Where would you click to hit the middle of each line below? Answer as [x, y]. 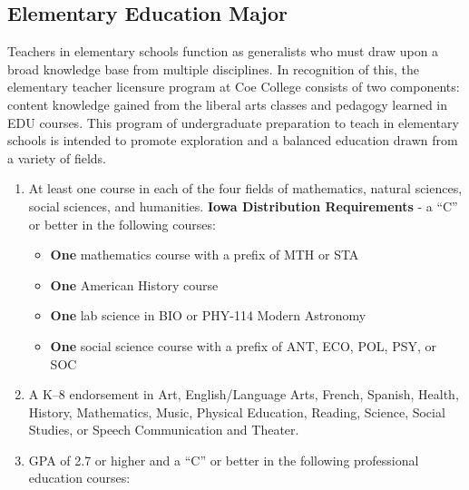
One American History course [134, 284]
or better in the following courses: [122, 224]
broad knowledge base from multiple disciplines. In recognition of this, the [213, 69]
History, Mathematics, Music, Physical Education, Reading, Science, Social [237, 412]
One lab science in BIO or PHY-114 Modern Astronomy [208, 315]
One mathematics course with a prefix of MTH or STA [205, 255]
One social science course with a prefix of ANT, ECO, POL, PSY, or [244, 345]
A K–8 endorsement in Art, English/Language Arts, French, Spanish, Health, [244, 394]
